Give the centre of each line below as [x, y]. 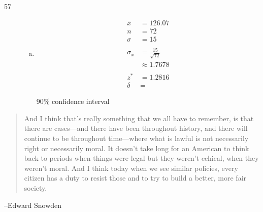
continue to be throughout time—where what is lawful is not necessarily [136, 138]
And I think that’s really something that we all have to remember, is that [139, 118]
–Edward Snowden [33, 205]
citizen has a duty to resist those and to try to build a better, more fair [135, 178]
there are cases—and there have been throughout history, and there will [136, 128]
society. [36, 187]
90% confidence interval [73, 101]
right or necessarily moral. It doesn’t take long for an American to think [137, 148]
